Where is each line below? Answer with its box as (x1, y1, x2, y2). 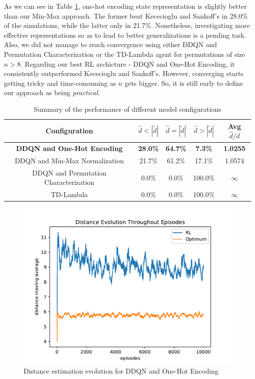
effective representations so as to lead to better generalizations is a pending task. (4, 29, 247, 40)
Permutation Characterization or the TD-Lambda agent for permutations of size (4, 49, 245, 59)
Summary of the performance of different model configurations (33, 103, 222, 114)
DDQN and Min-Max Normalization (15, 155, 124, 166)
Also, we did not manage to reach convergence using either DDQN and (4, 39, 217, 50)
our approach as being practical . (4, 87, 100, 98)
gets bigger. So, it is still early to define (125, 77, 243, 88)
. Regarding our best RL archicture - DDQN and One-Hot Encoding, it (21, 58, 235, 69)
